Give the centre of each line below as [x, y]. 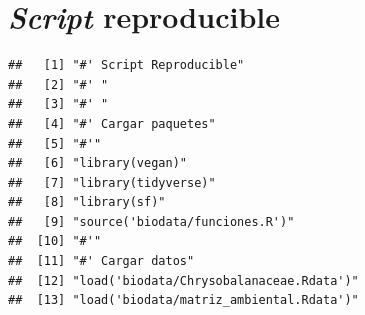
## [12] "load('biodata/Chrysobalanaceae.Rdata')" [183, 280]
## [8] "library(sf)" [87, 202]
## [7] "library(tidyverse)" [112, 182]
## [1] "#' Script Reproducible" [126, 65]
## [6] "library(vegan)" [97, 163]
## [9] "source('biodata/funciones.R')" [151, 221]
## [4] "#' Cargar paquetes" [112, 123]
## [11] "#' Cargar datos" [101, 261]
